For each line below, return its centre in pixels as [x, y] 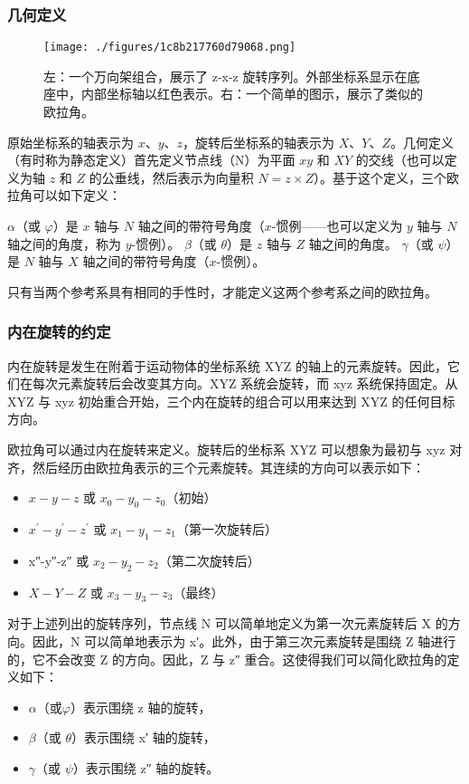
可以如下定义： [76, 195]
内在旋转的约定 [59, 332]
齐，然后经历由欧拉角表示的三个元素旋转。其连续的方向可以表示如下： [216, 467]
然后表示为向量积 [203, 177]
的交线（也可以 [400, 160]
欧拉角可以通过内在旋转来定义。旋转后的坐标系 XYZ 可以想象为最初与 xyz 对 [235, 449]
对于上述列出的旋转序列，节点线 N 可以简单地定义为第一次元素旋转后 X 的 [228, 623]
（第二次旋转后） [209, 560]
